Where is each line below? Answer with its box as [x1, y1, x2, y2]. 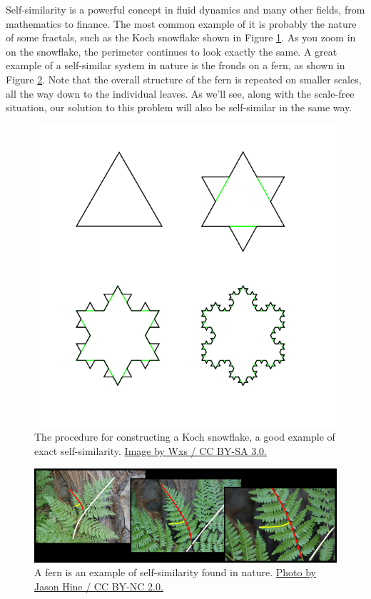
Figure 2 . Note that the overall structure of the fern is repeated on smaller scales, [6, 71, 362, 86]
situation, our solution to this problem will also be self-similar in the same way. [6, 100, 352, 115]
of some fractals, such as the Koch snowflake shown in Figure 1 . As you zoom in [6, 30, 356, 45]
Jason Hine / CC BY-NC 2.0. [34, 578, 163, 593]
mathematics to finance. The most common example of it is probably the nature [6, 16, 357, 31]
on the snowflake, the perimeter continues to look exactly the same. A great [6, 43, 337, 58]
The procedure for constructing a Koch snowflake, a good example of [34, 429, 335, 444]
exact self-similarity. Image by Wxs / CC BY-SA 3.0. [34, 443, 267, 458]
